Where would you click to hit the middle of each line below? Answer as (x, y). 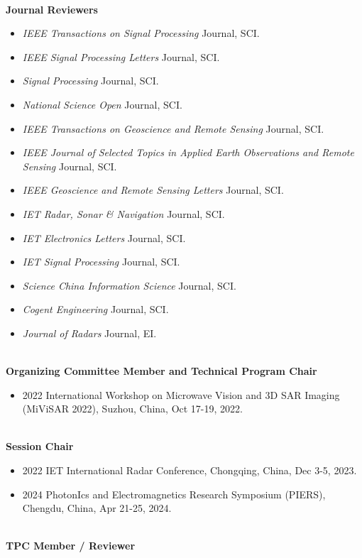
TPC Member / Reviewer (71, 546)
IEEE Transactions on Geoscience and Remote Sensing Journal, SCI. (173, 128)
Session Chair (40, 446)
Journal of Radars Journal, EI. (89, 333)
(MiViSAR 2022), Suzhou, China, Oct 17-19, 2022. (132, 409)
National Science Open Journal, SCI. (102, 104)
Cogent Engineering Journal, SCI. (95, 309)
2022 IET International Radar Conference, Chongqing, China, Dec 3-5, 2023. (190, 470)
